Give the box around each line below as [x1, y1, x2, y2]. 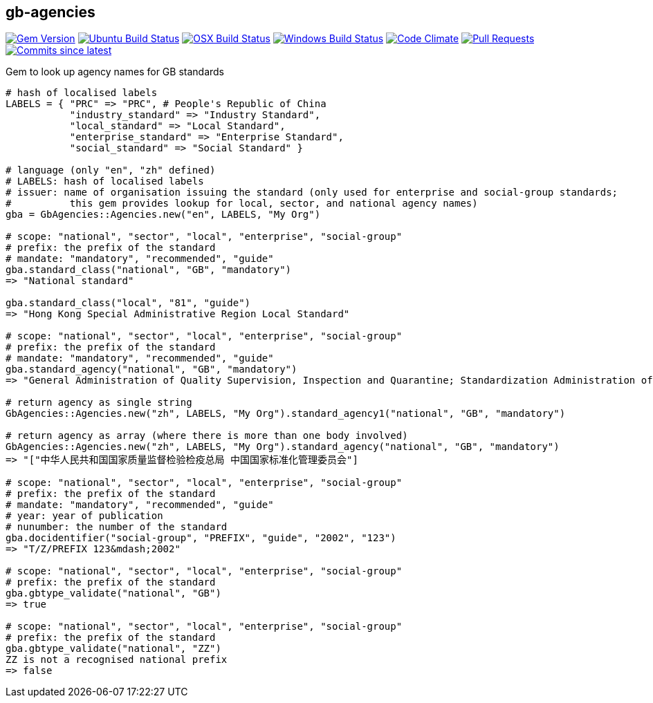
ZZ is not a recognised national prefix [6, 654, 228, 666]
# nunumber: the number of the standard [6, 521, 228, 533]
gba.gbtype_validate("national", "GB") [6, 588, 221, 599]
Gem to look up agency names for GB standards [6, 66, 224, 78]
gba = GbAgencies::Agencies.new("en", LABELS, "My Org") [6, 209, 321, 221]
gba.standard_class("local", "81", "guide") [6, 297, 251, 309]
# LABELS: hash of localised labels [6, 176, 204, 187]
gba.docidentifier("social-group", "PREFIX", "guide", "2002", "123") [6, 532, 396, 544]
